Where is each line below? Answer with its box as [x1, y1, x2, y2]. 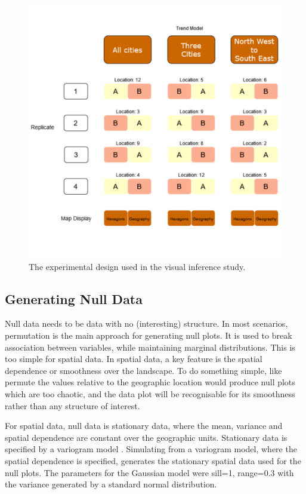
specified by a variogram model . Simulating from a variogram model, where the [5, 443, 297, 455]
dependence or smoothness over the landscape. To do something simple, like [5, 364, 282, 376]
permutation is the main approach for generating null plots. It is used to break [5, 329, 292, 341]
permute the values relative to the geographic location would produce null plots [5, 376, 295, 388]
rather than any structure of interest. [5, 399, 140, 412]
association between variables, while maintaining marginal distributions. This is [5, 340, 295, 353]
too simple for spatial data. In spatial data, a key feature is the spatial [5, 352, 262, 365]
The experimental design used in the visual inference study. [29, 260, 246, 272]
